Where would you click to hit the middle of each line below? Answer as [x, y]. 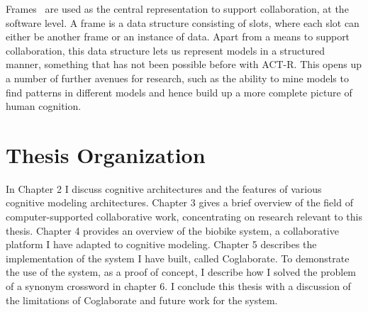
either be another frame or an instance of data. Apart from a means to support [178, 37]
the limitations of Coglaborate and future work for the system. [142, 300]
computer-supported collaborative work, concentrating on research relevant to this [184, 217]
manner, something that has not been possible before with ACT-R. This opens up [184, 64]
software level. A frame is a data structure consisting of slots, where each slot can [183, 22]
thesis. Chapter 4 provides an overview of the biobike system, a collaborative [172, 230]
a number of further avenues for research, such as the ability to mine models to [177, 78]
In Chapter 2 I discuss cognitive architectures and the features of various [164, 188]
